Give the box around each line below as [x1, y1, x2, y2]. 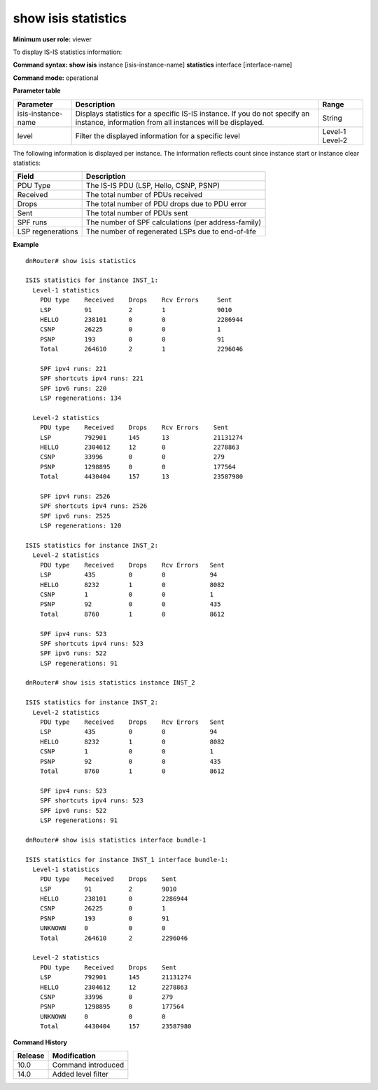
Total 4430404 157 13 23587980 [39, 473, 244, 480]
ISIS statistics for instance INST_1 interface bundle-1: [25, 856, 229, 863]
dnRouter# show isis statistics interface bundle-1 [25, 835, 206, 844]
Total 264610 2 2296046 [39, 934, 188, 942]
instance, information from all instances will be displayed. [75, 117, 265, 127]
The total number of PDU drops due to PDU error [85, 199, 247, 209]
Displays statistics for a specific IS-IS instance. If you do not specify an [75, 109, 310, 119]
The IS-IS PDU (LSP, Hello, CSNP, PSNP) [85, 181, 220, 191]
